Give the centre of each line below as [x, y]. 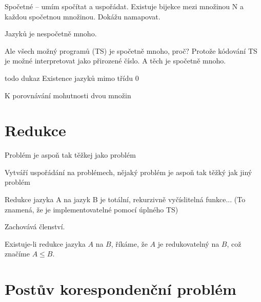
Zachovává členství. [35, 227]
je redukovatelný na [188, 243]
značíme [17, 254]
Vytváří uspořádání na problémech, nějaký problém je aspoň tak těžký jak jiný [128, 172]
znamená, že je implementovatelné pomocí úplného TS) [92, 209]
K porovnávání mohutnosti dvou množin [68, 95]
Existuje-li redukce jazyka [45, 243]
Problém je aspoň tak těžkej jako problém [70, 155]
